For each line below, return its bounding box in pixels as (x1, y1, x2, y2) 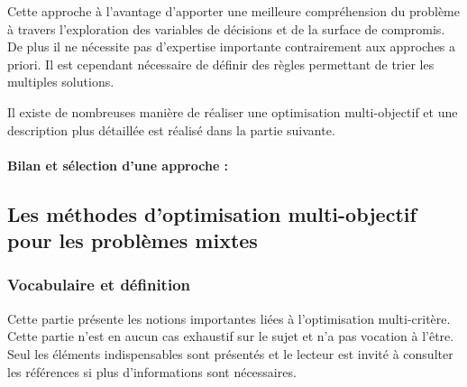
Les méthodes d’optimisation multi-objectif (7, 199, 417, 227)
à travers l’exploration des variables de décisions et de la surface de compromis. (7, 19, 445, 38)
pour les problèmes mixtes (7, 226, 258, 254)
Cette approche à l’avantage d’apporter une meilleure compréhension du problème (7, 2, 460, 20)
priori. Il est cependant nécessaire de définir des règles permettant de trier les (7, 54, 435, 73)
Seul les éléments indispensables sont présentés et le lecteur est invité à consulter (7, 344, 453, 363)
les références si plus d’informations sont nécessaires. (7, 362, 297, 381)
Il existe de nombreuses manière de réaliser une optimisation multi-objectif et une (7, 102, 458, 121)
